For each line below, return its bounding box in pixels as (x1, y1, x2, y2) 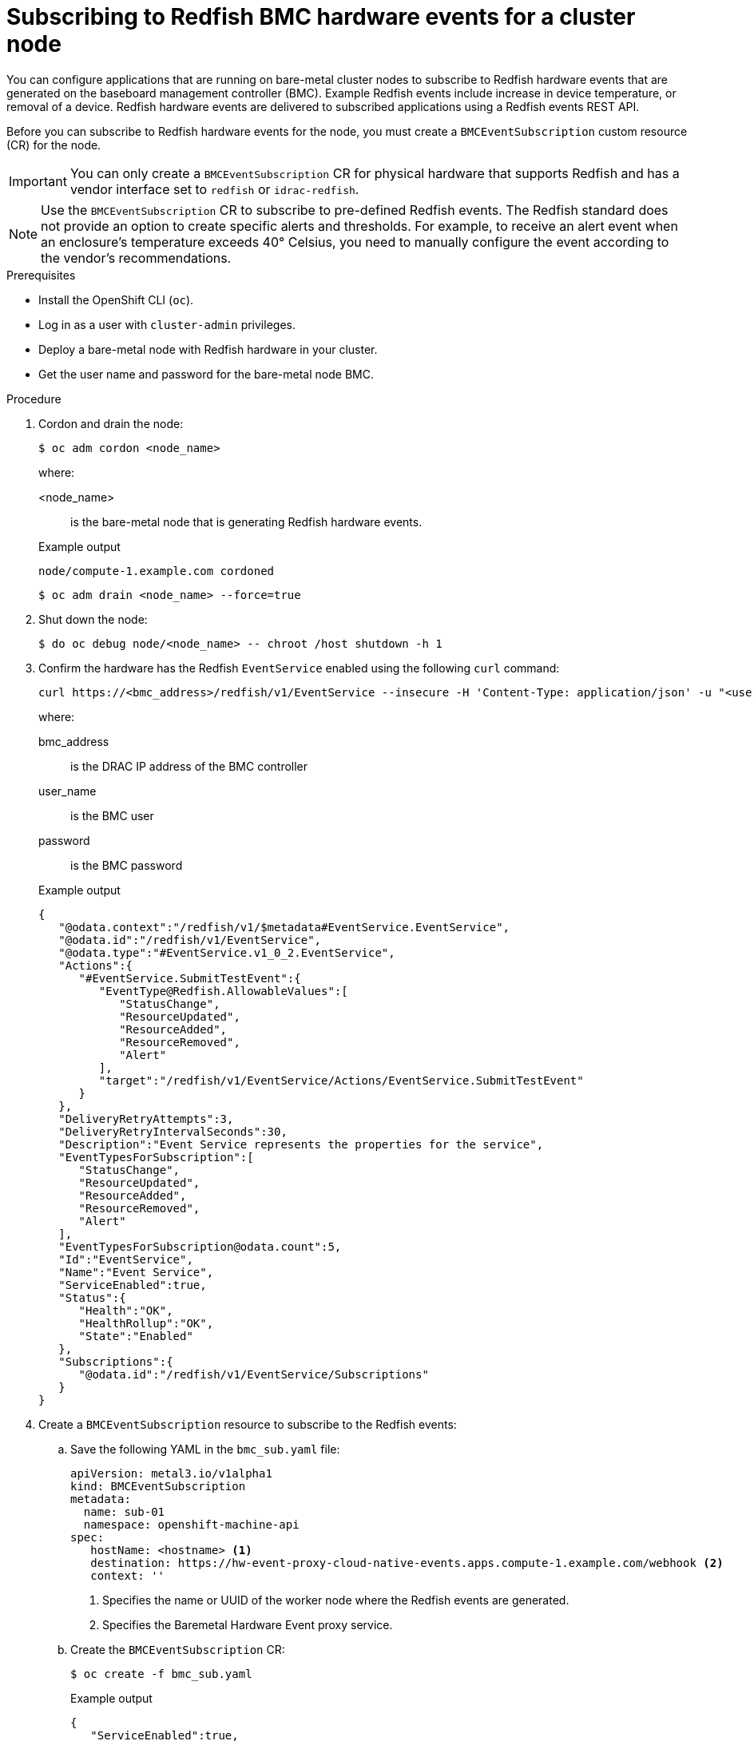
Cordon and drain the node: (38, 416, 184, 430)
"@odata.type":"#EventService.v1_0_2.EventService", (58, 946, 395, 959)
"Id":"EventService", (58, 1252, 193, 1266)
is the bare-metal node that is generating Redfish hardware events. (70, 514, 423, 529)
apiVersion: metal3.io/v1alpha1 (70, 1466, 272, 1480)
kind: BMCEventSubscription (70, 1479, 246, 1493)
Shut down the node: (38, 612, 148, 626)
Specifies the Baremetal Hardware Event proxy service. (102, 1617, 393, 1632)
